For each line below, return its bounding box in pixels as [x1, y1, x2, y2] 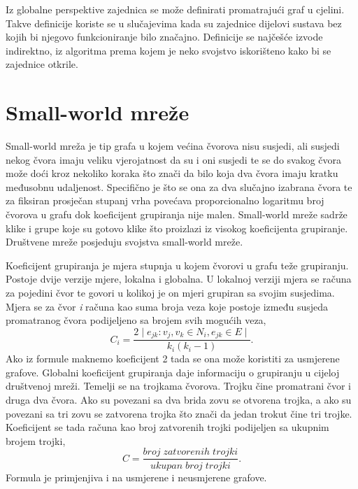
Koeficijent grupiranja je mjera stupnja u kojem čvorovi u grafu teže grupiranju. [6, 257, 349, 272]
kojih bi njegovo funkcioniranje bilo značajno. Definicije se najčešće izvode [6, 29, 323, 44]
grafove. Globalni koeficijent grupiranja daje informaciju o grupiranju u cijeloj [6, 364, 340, 379]
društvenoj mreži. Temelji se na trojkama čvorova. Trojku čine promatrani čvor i [6, 378, 351, 393]
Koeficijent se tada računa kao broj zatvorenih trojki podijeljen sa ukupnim [6, 420, 329, 434]
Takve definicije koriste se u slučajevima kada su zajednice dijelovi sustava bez [6, 15, 342, 30]
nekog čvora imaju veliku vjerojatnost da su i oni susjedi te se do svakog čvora [6, 152, 342, 166]
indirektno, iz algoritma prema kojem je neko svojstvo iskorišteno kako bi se [6, 43, 331, 57]
